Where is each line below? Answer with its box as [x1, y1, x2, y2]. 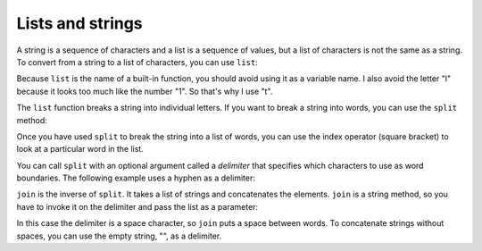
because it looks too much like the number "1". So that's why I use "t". [16, 86, 273, 96]
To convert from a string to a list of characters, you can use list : [16, 56, 258, 67]
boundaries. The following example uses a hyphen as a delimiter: [16, 172, 256, 183]
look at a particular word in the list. [16, 144, 145, 155]
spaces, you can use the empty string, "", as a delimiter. [16, 230, 222, 241]
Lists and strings [16, 13, 143, 33]
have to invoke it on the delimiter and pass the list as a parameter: [16, 201, 259, 212]
